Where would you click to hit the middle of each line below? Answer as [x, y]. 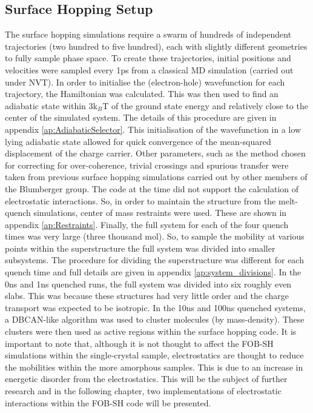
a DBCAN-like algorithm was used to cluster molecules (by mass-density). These [155, 319]
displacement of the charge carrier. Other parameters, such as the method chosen [155, 153]
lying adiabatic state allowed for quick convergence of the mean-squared [138, 141]
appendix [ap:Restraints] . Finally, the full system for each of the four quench [147, 224]
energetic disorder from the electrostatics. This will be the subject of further [146, 379]
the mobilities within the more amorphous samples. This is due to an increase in [154, 367]
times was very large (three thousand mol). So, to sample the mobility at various [155, 236]
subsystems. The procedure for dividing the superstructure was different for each [154, 260]
